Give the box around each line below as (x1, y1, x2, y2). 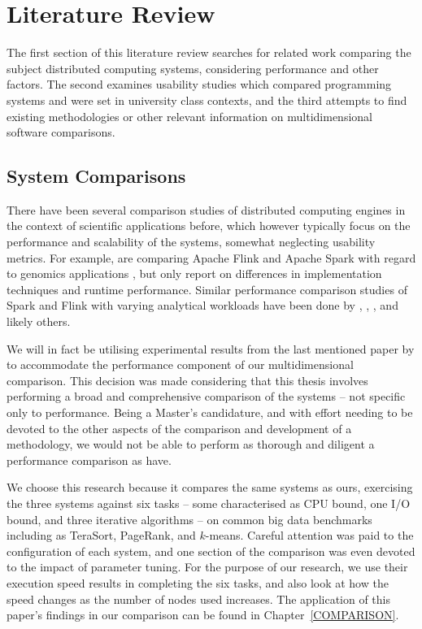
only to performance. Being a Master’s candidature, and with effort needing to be (7, 404, 413, 421)
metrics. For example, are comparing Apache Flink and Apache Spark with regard (7, 249, 416, 266)
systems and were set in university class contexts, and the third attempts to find (7, 91, 407, 108)
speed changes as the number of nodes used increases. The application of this (7, 590, 390, 607)
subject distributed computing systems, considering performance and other (7, 59, 379, 76)
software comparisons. (7, 124, 115, 141)
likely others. (7, 313, 71, 330)
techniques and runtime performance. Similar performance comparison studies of (7, 280, 407, 297)
